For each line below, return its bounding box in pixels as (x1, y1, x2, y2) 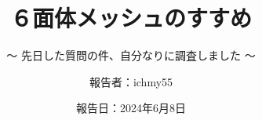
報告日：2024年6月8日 (76, 100, 186, 116)
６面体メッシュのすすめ (9, 2, 252, 34)
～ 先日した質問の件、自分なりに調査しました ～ (6, 47, 256, 64)
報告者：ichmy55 (89, 73, 173, 89)
